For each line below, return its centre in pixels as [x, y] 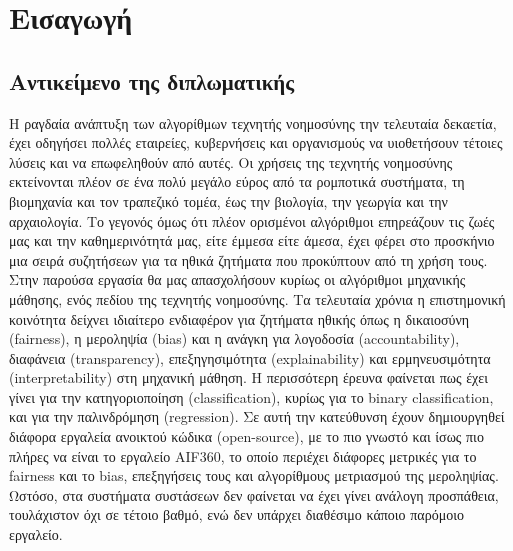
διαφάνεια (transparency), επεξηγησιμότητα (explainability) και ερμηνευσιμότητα [250, 357]
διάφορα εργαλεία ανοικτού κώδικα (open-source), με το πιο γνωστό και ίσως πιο [246, 436]
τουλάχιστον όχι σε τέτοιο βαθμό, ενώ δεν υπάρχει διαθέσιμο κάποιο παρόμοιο [236, 514]
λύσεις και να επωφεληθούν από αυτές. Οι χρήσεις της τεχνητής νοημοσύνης [231, 161]
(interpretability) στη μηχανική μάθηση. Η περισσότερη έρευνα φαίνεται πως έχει [248, 377]
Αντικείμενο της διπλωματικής [152, 80]
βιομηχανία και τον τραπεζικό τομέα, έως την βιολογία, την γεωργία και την [228, 200]
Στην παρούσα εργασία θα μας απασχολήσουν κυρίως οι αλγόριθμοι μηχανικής [237, 279]
